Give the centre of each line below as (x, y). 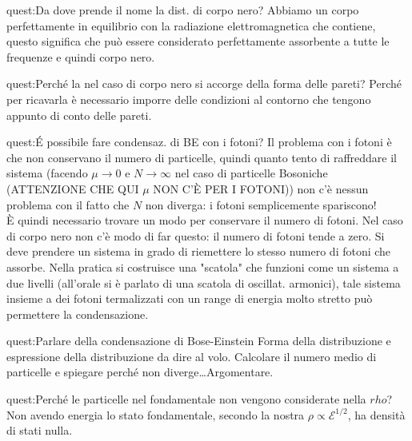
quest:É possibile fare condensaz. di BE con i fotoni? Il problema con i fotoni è (199, 142)
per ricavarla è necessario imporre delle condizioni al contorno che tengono (189, 99)
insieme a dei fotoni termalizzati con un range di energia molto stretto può (190, 298)
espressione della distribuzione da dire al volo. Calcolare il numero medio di (192, 356)
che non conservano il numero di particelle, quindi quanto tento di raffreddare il (202, 157)
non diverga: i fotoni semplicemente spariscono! (261, 204)
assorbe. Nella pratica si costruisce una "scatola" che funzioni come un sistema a (203, 266)
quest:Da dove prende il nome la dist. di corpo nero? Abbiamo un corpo (183, 10)
